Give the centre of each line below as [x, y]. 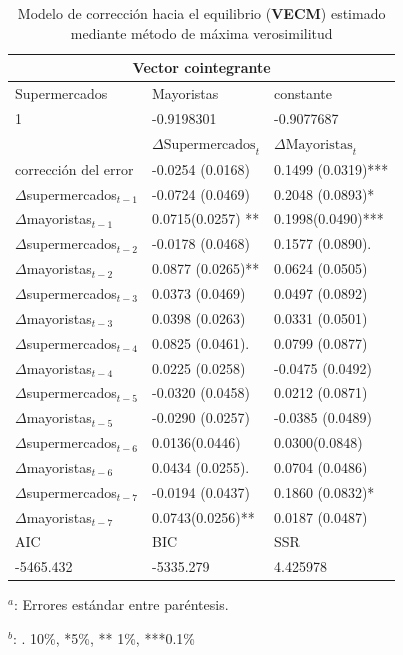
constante [303, 93]
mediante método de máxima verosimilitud [201, 32]
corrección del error [74, 170]
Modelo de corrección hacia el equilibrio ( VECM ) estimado [201, 13]
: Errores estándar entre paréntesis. [121, 604]
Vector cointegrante [201, 67]
